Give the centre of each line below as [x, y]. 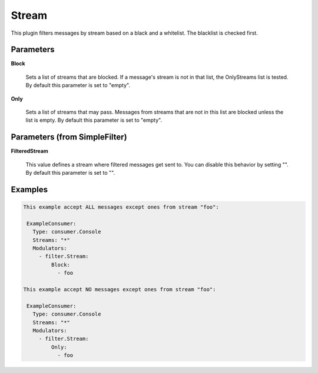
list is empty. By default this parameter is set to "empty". [94, 120]
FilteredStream [29, 151]
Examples [29, 189]
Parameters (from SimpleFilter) [69, 137]
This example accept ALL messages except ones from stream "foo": [121, 207]
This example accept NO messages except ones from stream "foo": [120, 289]
